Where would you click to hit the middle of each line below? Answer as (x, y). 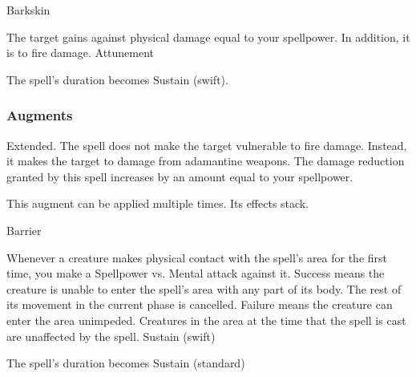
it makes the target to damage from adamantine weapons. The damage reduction (206, 161)
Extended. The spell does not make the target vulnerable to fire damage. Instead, (207, 145)
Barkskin (28, 10)
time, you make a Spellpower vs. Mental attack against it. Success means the (196, 273)
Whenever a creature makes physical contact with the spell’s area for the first (197, 257)
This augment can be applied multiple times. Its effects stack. (158, 203)
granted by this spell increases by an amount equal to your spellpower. (180, 176)
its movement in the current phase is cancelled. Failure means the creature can (200, 304)
